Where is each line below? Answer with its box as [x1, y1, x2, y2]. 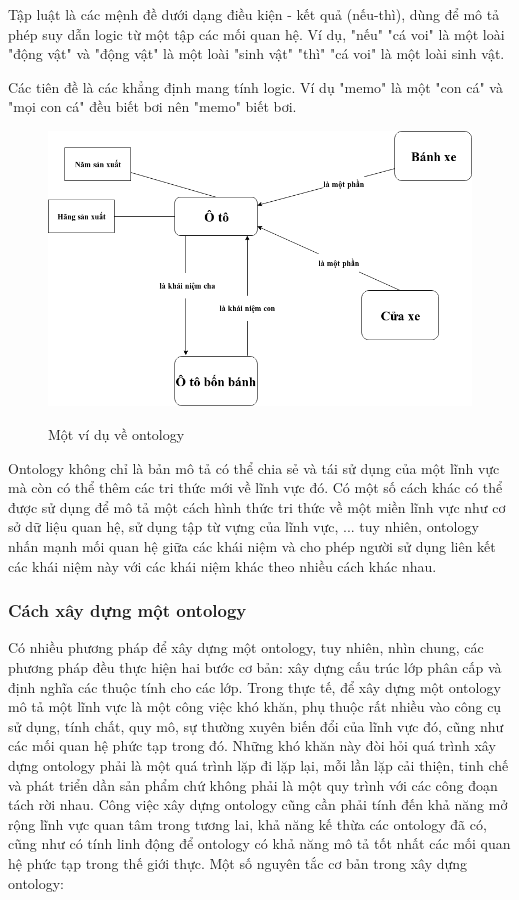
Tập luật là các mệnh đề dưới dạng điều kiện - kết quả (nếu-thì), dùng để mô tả [8, 4, 500, 24]
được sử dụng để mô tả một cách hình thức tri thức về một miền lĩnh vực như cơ [8, 496, 506, 517]
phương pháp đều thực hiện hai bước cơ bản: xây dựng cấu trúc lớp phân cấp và [8, 657, 502, 678]
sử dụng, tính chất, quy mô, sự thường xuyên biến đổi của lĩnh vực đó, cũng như [8, 715, 504, 736]
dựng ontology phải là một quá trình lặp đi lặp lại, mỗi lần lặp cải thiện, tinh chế [8, 755, 509, 776]
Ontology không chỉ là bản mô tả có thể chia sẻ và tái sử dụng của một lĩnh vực [8, 457, 500, 478]
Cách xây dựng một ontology [8, 598, 247, 623]
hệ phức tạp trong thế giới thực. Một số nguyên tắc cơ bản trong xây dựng [8, 852, 468, 873]
